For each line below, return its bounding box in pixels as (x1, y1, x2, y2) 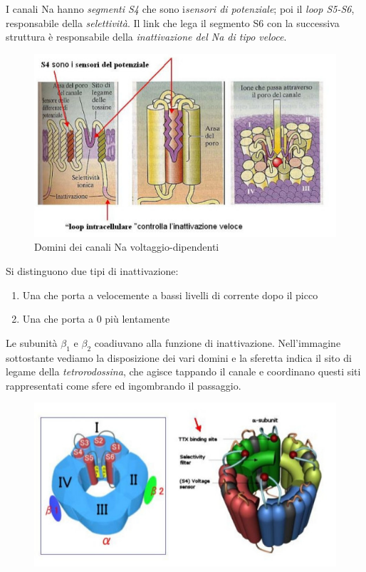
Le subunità (6, 335, 58, 350)
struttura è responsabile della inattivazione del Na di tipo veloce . (6, 29, 287, 44)
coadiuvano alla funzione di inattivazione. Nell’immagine (94, 335, 341, 350)
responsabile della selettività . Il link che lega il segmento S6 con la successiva (6, 15, 340, 30)
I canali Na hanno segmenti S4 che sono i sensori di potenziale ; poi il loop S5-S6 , (6, 1, 355, 16)
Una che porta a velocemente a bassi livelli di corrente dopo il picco (22, 287, 318, 302)
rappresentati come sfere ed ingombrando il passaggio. (6, 378, 241, 392)
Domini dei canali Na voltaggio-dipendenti (34, 239, 219, 254)
